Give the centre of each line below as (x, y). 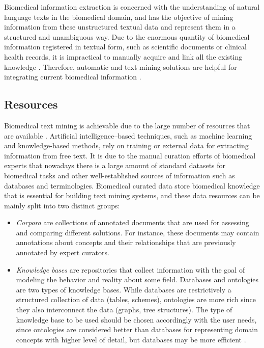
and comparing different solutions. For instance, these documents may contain (138, 232)
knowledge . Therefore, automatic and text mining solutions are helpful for (121, 66)
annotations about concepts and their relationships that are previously (126, 242)
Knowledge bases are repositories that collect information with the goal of (130, 269)
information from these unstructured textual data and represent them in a (120, 27)
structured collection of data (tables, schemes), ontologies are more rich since (136, 299)
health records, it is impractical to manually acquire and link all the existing (123, 56)
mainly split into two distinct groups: (62, 205)
